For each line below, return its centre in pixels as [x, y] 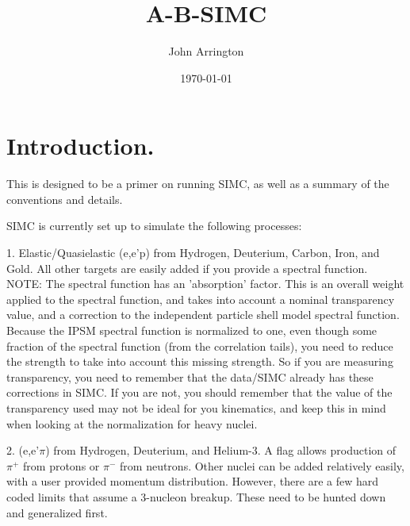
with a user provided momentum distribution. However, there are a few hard [193, 481]
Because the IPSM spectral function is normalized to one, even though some [192, 330]
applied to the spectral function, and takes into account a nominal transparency [201, 299]
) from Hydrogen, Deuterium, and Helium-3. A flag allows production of [221, 450]
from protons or [61, 465]
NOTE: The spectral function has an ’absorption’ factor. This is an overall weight [205, 284]
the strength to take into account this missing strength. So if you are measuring [200, 361]
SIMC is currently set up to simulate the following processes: [154, 226]
